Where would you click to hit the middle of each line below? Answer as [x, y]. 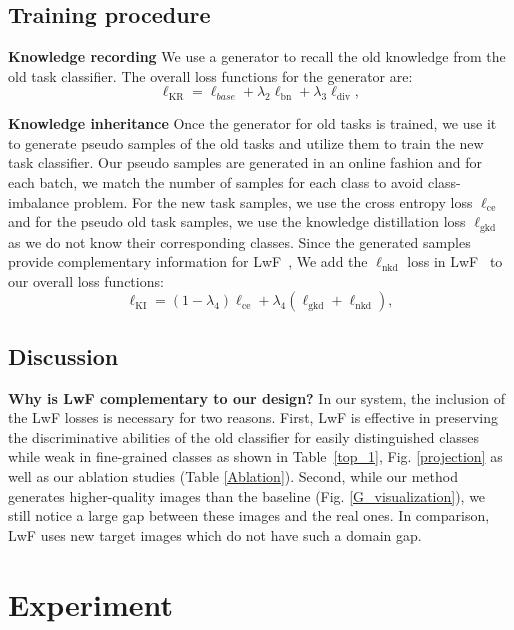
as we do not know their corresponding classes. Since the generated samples [239, 241]
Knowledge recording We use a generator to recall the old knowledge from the [257, 56]
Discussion [63, 355]
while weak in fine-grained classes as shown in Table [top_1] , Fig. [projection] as [255, 456]
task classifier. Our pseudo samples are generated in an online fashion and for [245, 162]
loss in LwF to [455, 261]
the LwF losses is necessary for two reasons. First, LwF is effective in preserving [253, 417]
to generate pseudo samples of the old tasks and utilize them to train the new [246, 142]
